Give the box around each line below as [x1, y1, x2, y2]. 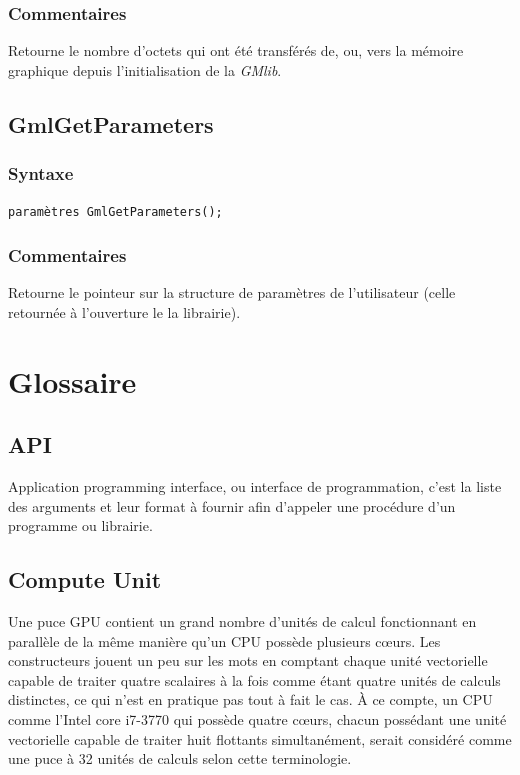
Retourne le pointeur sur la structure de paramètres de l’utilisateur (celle [8, 282, 456, 303]
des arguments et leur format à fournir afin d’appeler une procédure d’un [8, 495, 456, 516]
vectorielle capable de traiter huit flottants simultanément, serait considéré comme [8, 728, 512, 749]
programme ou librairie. [8, 515, 153, 536]
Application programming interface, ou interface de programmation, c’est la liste [8, 476, 502, 497]
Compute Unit [8, 564, 162, 595]
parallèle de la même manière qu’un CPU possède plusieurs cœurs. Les [8, 630, 441, 651]
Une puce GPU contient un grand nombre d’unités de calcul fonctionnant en [8, 611, 477, 632]
